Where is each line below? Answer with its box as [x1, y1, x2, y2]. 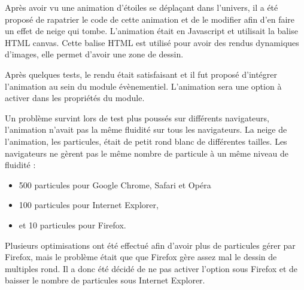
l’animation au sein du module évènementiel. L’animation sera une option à [5, 80, 282, 92]
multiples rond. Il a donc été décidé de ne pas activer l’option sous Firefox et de [5, 262, 298, 274]
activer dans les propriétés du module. [5, 91, 145, 104]
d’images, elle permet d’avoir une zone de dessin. [5, 48, 184, 60]
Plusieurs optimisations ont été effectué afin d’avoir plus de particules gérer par [5, 239, 296, 251]
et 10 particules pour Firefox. [19, 218, 126, 231]
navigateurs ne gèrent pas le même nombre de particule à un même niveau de [5, 146, 288, 159]
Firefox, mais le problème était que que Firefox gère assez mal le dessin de [5, 251, 277, 263]
